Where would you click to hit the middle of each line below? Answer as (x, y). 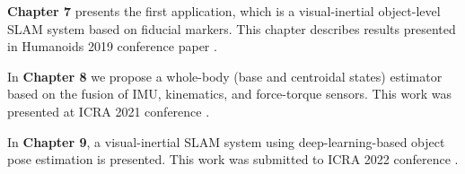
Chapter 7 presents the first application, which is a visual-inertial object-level (224, 11)
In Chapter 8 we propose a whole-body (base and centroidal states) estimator (225, 76)
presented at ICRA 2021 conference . (109, 111)
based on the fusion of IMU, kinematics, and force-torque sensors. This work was (230, 94)
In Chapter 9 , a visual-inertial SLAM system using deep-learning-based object (226, 141)
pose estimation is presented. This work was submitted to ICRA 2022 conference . (233, 159)
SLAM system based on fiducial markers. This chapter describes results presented (232, 28)
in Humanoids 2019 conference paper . (112, 46)
